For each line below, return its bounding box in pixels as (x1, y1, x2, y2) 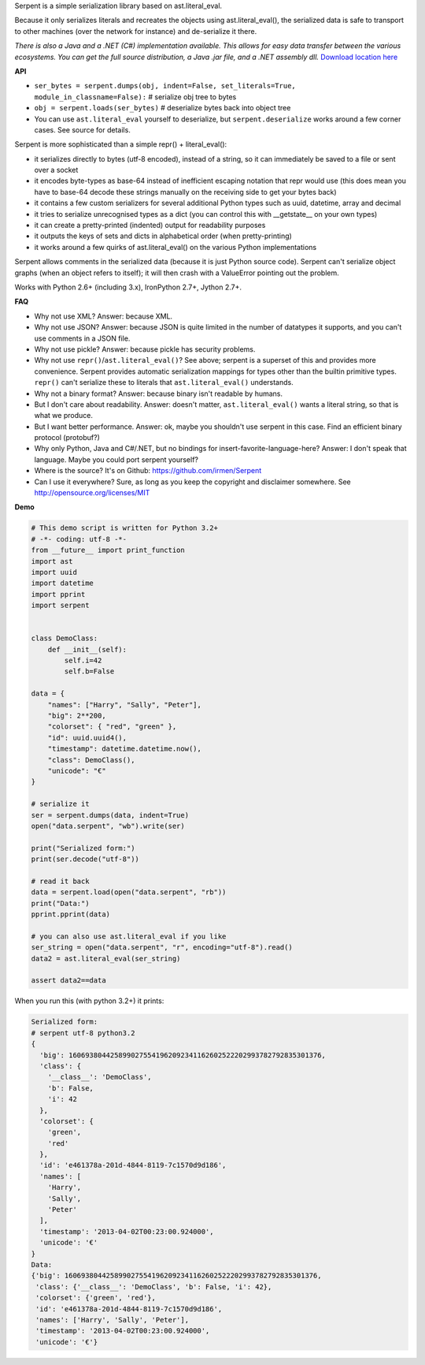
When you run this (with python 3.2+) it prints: (14, 996, 164, 1005)
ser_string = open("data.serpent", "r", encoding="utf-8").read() (31, 943, 293, 952)
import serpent (31, 601, 90, 610)
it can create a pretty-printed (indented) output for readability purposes (34, 221, 266, 230)
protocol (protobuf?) (34, 433, 100, 442)
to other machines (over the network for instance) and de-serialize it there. (14, 26, 257, 35)
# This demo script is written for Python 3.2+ (31, 524, 218, 532)
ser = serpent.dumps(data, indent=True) (31, 811, 189, 819)
